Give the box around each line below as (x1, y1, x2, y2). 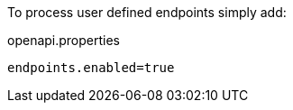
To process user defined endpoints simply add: (7, 5, 287, 20)
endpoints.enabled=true (7, 60, 175, 75)
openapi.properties (7, 32, 121, 48)
